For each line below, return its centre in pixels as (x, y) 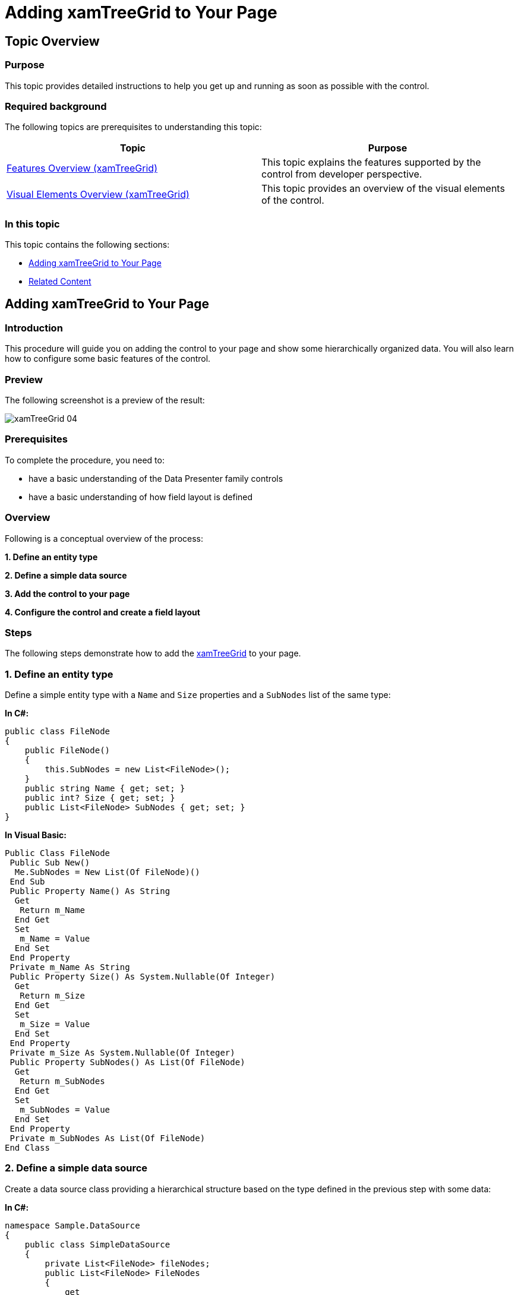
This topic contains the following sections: (87, 245)
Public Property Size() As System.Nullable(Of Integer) (143, 977)
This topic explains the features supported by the (371, 162)
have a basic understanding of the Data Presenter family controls (156, 478)
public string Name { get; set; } (105, 789)
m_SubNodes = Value (65, 1110)
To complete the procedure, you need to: (85, 460)
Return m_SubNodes (62, 1081)
